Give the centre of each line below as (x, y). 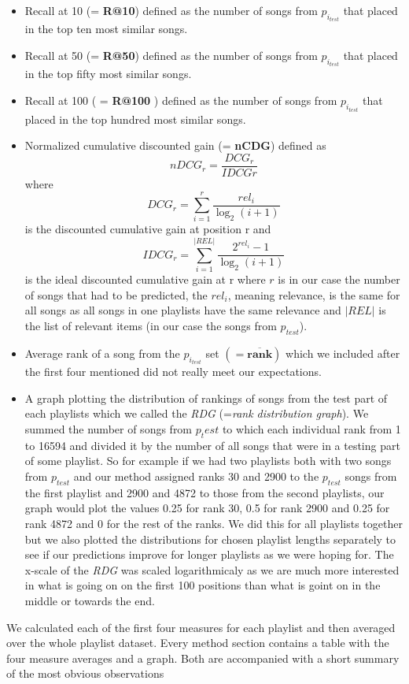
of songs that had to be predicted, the (116, 294)
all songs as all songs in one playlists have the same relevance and (183, 310)
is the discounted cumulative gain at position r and (148, 229)
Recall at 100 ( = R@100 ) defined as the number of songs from (181, 100)
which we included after (343, 353)
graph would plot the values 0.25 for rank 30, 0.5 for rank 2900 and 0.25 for (207, 508)
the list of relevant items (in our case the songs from (151, 325)
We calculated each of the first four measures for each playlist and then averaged (201, 627)
